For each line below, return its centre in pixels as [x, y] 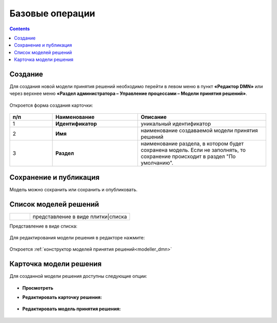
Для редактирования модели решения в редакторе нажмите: [77, 238]
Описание [154, 117]
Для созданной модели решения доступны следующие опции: [78, 276]
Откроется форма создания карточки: [51, 105]
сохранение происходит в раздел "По [188, 156]
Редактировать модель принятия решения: [72, 309]
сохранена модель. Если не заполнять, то [193, 150]
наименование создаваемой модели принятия [200, 131]
